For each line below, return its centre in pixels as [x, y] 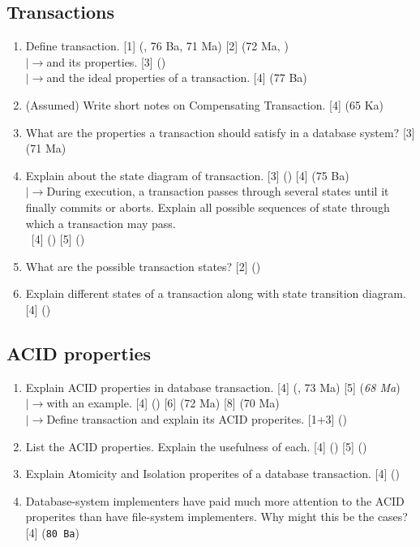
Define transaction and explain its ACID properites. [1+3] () [197, 418]
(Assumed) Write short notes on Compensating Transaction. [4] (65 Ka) [204, 104]
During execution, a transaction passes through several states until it [218, 191]
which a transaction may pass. [101, 223]
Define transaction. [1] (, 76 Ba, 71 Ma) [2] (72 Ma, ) [157, 46]
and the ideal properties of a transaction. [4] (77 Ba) [177, 78]
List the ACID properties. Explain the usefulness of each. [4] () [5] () [196, 446]
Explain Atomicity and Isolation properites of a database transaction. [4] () [212, 474]
